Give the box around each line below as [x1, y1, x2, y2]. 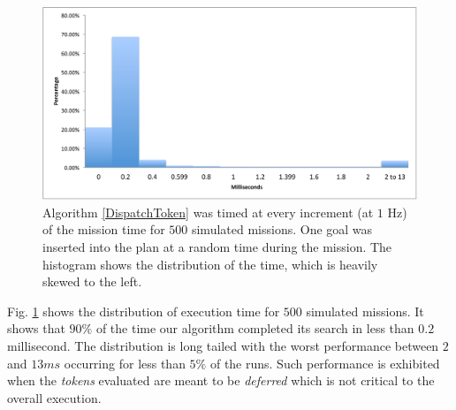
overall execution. [7, 388, 102, 406]
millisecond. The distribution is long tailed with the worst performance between [7, 336, 439, 354]
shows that [7, 319, 65, 338]
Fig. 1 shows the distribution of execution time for [7, 301, 280, 320]
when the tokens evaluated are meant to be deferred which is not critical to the [7, 371, 435, 390]
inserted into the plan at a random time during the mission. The [42, 237, 392, 255]
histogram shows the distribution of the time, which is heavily [42, 254, 378, 273]
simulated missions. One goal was [191, 220, 373, 239]
